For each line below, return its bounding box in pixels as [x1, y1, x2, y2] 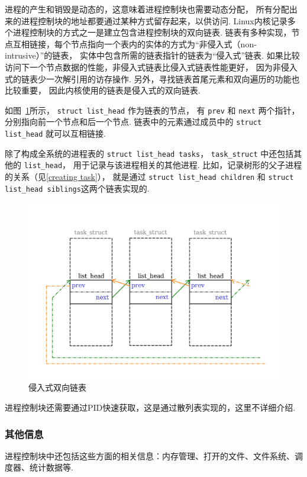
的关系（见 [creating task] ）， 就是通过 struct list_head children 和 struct [5, 170, 294, 183]
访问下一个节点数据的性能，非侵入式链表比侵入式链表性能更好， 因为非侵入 [5, 60, 298, 73]
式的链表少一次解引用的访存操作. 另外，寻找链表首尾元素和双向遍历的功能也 [5, 72, 300, 85]
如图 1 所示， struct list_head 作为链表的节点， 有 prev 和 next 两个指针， [5, 104, 300, 116]
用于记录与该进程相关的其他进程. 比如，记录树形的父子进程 [73, 159, 302, 171]
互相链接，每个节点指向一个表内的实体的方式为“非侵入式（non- [12, 37, 257, 50]
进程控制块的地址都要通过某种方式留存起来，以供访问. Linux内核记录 [21, 14, 287, 27]
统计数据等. [29, 461, 73, 473]
